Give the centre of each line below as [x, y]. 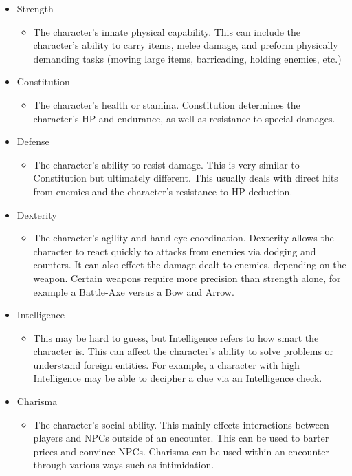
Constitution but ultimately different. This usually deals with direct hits [186, 178]
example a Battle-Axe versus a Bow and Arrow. [134, 291]
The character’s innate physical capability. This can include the [167, 31]
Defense [33, 141]
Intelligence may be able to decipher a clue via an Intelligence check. [178, 378]
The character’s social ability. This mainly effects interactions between [181, 424]
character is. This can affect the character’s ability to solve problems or [184, 351]
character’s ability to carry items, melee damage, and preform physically [186, 45]
